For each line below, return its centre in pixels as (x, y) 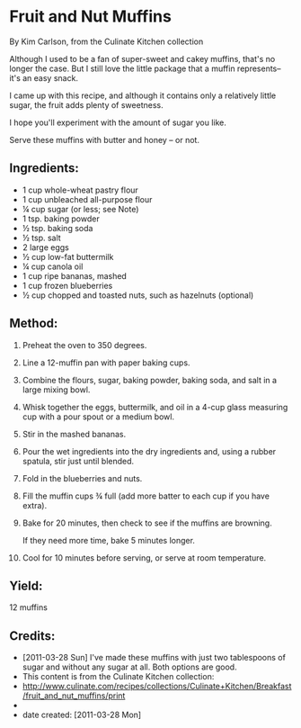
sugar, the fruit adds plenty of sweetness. (86, 104)
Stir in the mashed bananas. (74, 434)
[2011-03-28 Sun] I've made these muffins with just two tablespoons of (154, 658)
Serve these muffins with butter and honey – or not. (105, 139)
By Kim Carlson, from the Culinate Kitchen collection (106, 41)
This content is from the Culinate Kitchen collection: (118, 677)
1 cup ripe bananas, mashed (75, 275)
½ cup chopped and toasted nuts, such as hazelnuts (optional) (138, 295)
